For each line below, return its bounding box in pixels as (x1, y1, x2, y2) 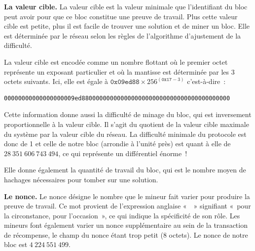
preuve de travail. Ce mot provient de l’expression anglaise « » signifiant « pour (4, 201, 251, 211)
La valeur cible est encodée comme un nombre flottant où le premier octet (4, 56, 228, 67)
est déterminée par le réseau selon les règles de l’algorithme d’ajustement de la (4, 30, 241, 41)
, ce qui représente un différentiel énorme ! (58, 148, 187, 158)
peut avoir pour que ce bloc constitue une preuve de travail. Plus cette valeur (4, 11, 238, 21)
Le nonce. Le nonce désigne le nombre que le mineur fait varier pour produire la (4, 191, 250, 201)
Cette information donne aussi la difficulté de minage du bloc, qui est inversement (4, 109, 252, 120)
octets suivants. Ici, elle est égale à (4, 76, 109, 86)
